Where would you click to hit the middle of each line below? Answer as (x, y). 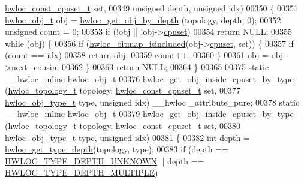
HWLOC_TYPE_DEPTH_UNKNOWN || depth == (105, 160)
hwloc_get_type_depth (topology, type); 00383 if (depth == (117, 149)
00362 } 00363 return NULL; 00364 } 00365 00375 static (165, 66)
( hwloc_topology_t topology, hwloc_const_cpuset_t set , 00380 (123, 125)
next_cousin (34, 66)
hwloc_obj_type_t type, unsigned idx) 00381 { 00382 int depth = (127, 137)
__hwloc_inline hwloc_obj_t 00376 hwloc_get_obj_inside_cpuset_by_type (149, 78)
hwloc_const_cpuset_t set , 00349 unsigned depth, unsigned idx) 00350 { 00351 (151, 8)
